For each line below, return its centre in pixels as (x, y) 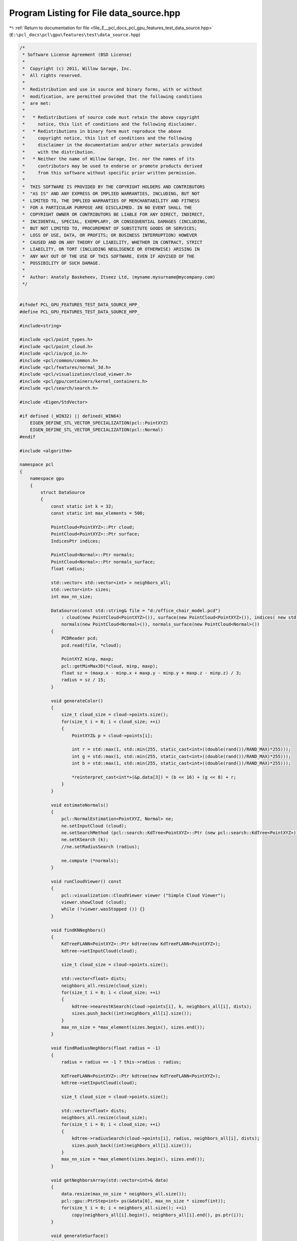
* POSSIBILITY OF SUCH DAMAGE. (62, 263)
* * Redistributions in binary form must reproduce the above (102, 131)
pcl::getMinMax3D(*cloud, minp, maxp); (110, 666)
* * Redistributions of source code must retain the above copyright (111, 117)
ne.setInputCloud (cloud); (94, 826)
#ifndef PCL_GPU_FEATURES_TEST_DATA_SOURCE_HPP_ (80, 305)
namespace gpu (47, 479)
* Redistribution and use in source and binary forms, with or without (112, 90)
